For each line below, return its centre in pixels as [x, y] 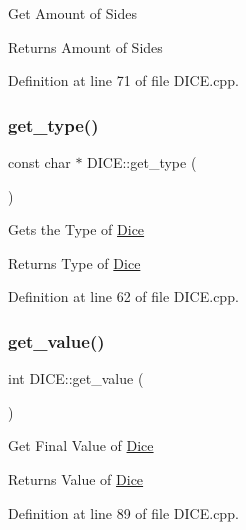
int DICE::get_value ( [76, 378]
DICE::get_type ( [142, 162]
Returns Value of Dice [76, 478]
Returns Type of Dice [74, 262]
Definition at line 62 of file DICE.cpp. [123, 296]
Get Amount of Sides [72, 13]
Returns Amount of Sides [85, 46]
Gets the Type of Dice [76, 229]
